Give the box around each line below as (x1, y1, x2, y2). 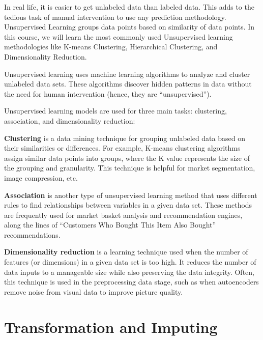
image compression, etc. (4, 172, 78, 183)
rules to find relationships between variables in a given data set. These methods (4, 200, 252, 210)
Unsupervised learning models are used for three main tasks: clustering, (4, 105, 227, 116)
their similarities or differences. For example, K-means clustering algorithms (4, 143, 241, 153)
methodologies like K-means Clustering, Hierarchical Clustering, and (4, 41, 218, 52)
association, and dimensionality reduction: (4, 115, 135, 126)
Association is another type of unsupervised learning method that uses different (4, 189, 257, 200)
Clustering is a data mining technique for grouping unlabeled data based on (4, 132, 245, 143)
